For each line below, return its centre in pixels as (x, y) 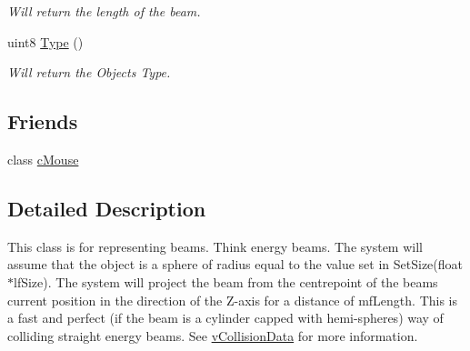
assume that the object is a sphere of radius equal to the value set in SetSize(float (235, 264)
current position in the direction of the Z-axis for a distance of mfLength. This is (233, 300)
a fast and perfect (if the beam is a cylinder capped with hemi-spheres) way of (225, 318)
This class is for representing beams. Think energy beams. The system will (215, 246)
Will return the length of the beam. (104, 11)
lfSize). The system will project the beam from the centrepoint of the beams (226, 281)
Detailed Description (107, 208)
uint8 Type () (45, 41)
